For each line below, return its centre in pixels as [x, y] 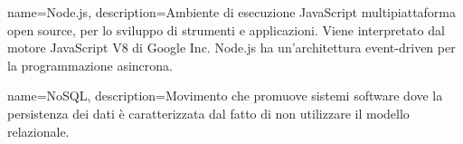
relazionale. [38, 131]
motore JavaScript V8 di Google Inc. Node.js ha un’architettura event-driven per [231, 48]
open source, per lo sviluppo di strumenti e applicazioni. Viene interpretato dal [226, 29]
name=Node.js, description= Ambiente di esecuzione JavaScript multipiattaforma [232, 12]
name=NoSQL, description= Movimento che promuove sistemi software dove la [225, 96]
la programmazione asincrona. [90, 65]
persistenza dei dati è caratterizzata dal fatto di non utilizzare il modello [208, 113]
